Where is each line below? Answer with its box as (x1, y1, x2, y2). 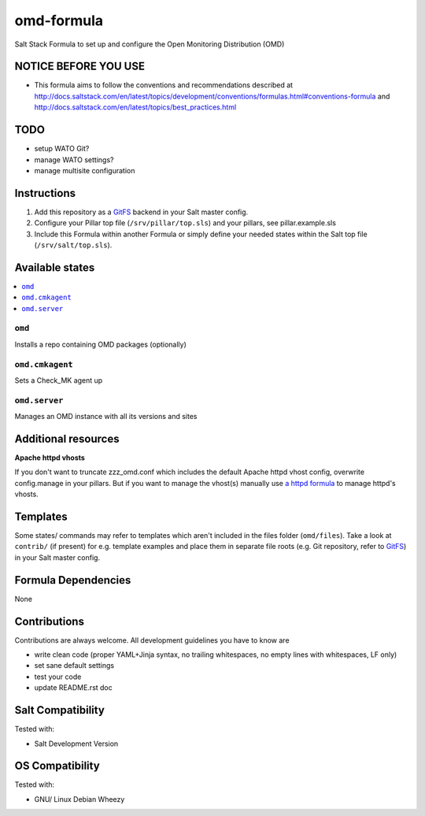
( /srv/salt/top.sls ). (34, 240, 113, 250)
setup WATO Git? (34, 144, 90, 154)
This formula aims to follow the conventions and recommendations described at (34, 80, 294, 90)
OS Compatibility (14, 759, 100, 773)
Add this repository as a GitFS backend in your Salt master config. (34, 207, 249, 217)
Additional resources (14, 432, 120, 445)
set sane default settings (34, 661, 114, 670)
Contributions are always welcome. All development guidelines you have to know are (14, 635, 290, 645)
